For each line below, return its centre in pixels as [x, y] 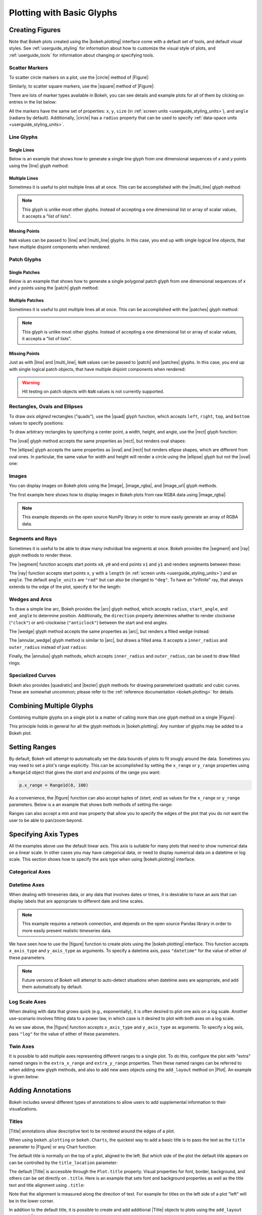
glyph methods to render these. [41, 555]
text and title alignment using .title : [47, 1185]
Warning [31, 383]
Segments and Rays [33, 538]
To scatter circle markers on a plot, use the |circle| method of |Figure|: [79, 77]
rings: [15, 663]
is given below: [24, 1076]
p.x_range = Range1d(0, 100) [54, 785]
